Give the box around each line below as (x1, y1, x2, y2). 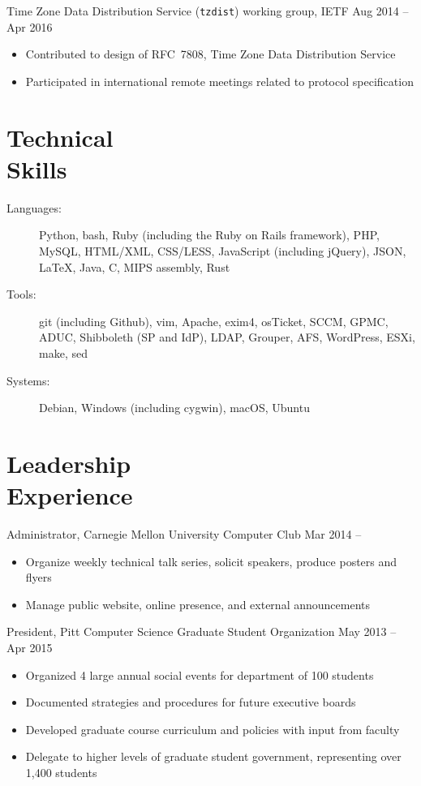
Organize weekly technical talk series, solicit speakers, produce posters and (25, 552, 397, 569)
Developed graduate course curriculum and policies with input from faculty (25, 720, 400, 737)
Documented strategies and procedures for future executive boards (25, 694, 356, 711)
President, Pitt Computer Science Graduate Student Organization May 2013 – (6, 623, 397, 640)
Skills (6, 152, 67, 185)
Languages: (6, 199, 62, 216)
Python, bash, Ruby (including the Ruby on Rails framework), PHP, (39, 226, 380, 243)
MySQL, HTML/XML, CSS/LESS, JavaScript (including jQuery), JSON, (39, 242, 406, 259)
